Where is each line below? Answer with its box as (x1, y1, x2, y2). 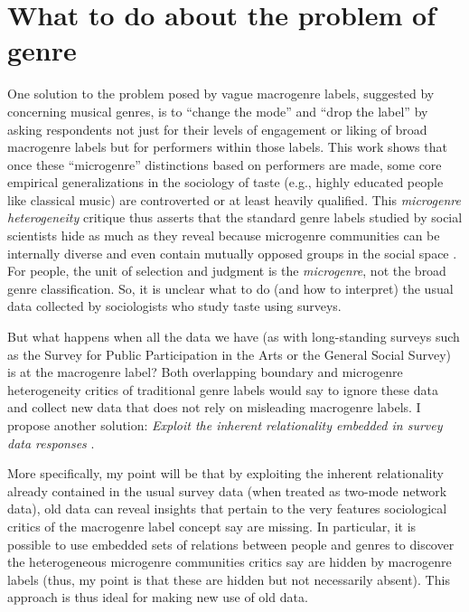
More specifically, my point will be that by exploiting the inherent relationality (7, 464, 444, 483)
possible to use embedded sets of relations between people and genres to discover (7, 534, 455, 553)
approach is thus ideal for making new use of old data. (7, 588, 308, 607)
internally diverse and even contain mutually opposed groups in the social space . (7, 243, 457, 262)
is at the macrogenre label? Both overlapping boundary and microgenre (7, 362, 403, 381)
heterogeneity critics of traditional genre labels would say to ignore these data (7, 380, 438, 399)
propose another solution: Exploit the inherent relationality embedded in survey (7, 416, 443, 434)
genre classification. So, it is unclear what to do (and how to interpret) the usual (7, 278, 454, 297)
